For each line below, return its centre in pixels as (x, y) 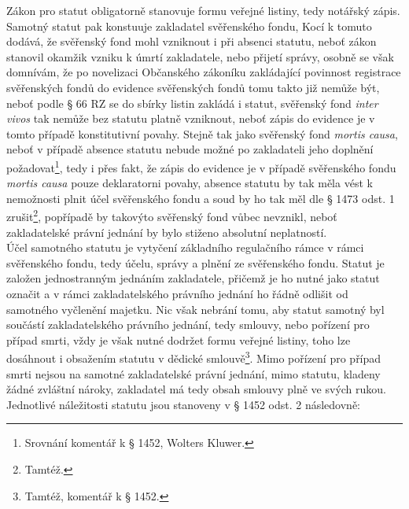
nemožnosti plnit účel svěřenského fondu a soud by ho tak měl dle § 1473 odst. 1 (201, 198)
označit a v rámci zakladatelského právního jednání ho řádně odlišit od (177, 293)
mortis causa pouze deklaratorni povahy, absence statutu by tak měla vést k (190, 183)
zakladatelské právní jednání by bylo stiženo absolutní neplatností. (167, 232)
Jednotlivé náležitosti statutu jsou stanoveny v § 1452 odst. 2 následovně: (183, 404)
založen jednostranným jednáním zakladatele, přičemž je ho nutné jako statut (193, 278)
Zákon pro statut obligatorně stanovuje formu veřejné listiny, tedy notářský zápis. (203, 10)
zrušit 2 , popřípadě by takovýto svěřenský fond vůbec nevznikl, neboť (172, 216)
